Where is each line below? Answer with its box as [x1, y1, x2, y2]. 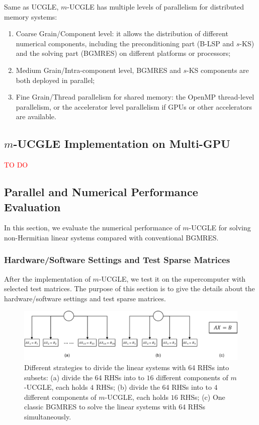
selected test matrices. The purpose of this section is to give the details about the [4, 283, 255, 294]
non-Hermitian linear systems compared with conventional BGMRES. [4, 232, 219, 242]
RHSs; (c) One [180, 391, 225, 402]
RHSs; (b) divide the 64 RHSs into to [96, 382, 212, 392]
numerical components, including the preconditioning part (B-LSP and [16, 38, 234, 48]
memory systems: [4, 11, 57, 22]
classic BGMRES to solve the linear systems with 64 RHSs [24, 401, 205, 412]
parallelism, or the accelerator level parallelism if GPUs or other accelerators [16, 101, 252, 112]
